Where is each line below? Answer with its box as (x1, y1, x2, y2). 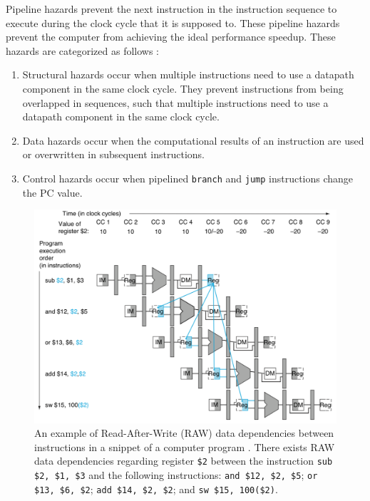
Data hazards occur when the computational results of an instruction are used (22, 133, 364, 148)
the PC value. (22, 185, 83, 200)
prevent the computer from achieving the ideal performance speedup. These (6, 29, 336, 44)
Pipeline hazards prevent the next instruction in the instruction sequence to (6, 1, 337, 16)
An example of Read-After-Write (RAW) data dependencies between (34, 425, 334, 440)
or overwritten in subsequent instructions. (22, 147, 205, 162)
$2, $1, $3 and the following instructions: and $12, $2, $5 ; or (34, 467, 318, 482)
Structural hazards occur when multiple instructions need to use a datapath (22, 67, 354, 82)
